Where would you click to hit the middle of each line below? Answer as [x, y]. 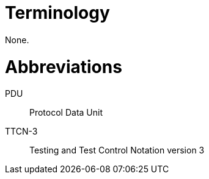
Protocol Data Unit [66, 113]
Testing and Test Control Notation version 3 [117, 150]
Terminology [57, 13]
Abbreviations [64, 67]
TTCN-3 [21, 132]
